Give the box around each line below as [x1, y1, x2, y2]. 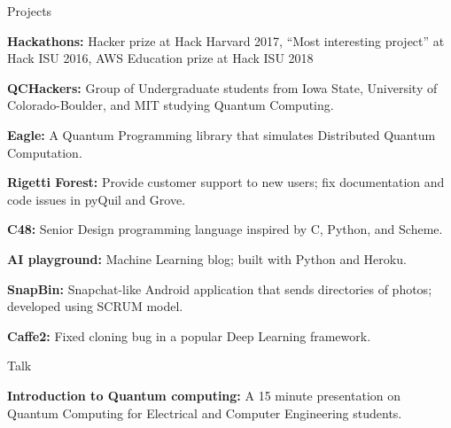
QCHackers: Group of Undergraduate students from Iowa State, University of [7, 78, 438, 97]
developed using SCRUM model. [7, 297, 183, 315]
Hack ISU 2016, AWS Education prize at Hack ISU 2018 [7, 49, 314, 67]
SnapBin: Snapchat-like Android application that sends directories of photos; [7, 279, 432, 298]
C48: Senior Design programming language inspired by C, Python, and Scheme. [7, 220, 443, 238]
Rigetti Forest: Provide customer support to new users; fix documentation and [7, 173, 445, 191]
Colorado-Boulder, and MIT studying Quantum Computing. [7, 96, 334, 114]
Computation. [7, 143, 82, 161]
